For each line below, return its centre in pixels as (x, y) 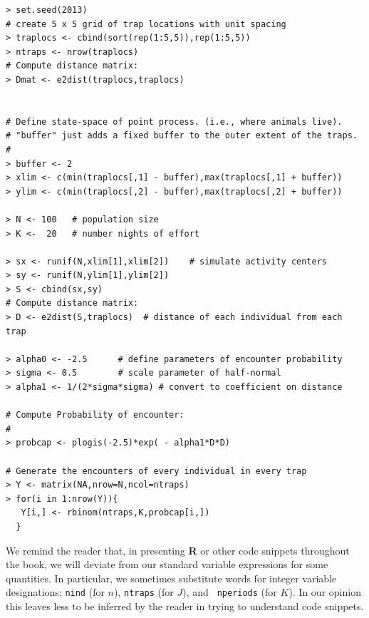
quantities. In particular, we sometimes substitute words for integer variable (171, 578)
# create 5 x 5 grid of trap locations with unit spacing (146, 24)
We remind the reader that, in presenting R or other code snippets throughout (178, 550)
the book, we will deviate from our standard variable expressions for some (167, 564)
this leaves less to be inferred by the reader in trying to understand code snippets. (185, 606)
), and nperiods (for (230, 592)
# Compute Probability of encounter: (95, 415)
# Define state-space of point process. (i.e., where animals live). (174, 122)
